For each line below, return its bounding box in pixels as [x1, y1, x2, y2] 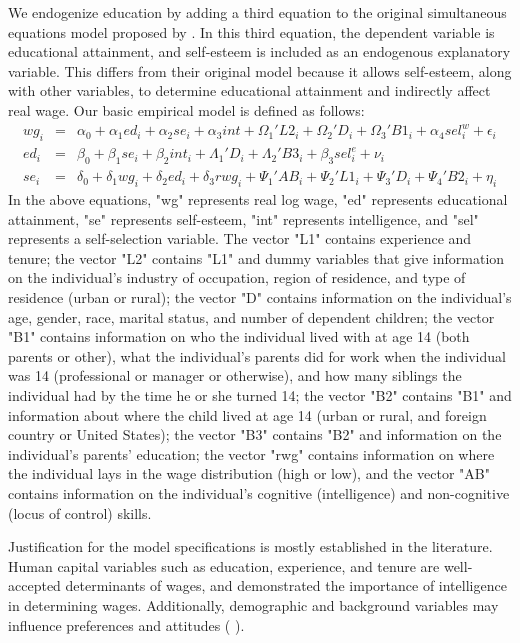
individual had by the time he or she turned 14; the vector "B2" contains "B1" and [8, 384, 512, 405]
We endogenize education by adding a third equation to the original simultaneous [8, 2, 507, 22]
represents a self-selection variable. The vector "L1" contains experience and [8, 228, 472, 249]
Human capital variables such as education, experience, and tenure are [8, 555, 440, 576]
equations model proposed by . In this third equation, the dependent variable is [8, 21, 495, 42]
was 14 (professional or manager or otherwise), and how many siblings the [8, 365, 462, 386]
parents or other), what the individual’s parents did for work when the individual [8, 345, 506, 366]
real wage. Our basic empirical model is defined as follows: [8, 99, 365, 120]
